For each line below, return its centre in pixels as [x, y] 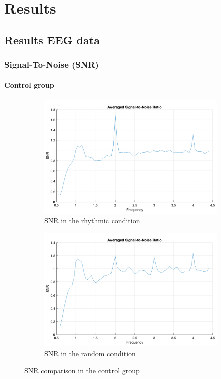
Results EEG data [52, 39]
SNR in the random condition [90, 354]
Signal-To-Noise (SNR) [51, 65]
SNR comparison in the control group [82, 370]
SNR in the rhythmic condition [92, 220]
